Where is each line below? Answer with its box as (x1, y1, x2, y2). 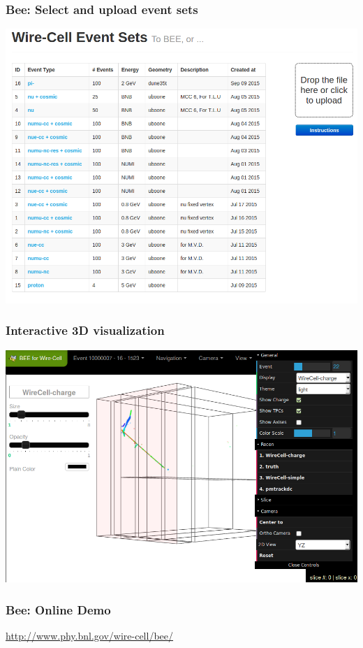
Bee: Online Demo (6, 600, 111, 618)
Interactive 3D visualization (6, 322, 165, 339)
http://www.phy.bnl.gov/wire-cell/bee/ (6, 628, 174, 643)
